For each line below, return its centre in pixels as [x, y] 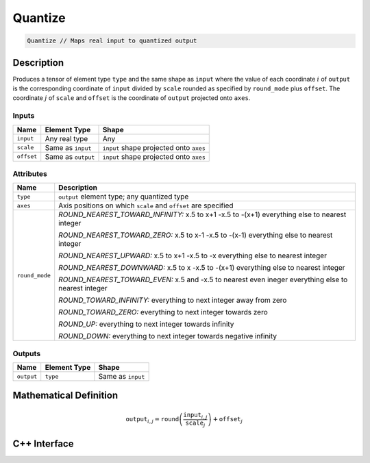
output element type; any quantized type [124, 197]
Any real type [66, 138]
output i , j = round [152, 420]
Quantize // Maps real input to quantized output [112, 41]
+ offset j [228, 420]
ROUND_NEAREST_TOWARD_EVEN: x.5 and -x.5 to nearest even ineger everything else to [203, 279]
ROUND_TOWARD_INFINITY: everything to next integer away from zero [173, 300]
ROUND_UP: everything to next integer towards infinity [146, 324]
